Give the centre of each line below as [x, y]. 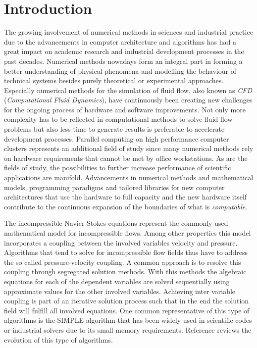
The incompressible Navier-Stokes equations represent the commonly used [116, 223]
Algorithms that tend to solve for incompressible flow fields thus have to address [126, 252]
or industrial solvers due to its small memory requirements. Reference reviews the [128, 329]
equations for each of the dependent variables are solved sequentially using [117, 281]
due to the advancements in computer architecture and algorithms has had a [120, 41]
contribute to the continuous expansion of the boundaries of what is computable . [126, 206]
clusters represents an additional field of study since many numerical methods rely [129, 148]
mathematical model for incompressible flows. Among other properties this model [128, 233]
